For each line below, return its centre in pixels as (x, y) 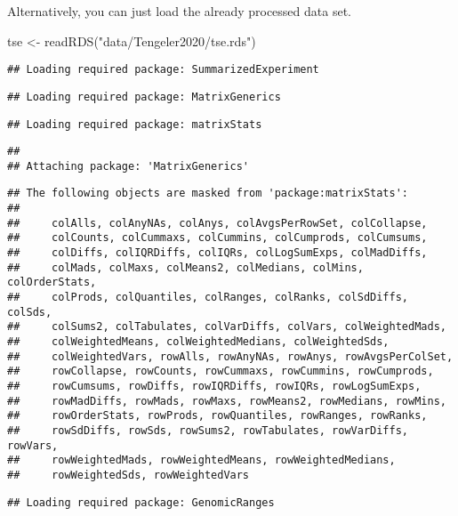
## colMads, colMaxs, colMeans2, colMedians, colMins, (185, 267)
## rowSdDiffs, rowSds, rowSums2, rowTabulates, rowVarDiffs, (208, 430)
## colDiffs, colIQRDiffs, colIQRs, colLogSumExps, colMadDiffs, (217, 253)
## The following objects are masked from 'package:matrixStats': (208, 193)
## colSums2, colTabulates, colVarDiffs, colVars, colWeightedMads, (227, 327)
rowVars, (33, 445)
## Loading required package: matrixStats (135, 124)
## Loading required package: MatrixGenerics (144, 97)
